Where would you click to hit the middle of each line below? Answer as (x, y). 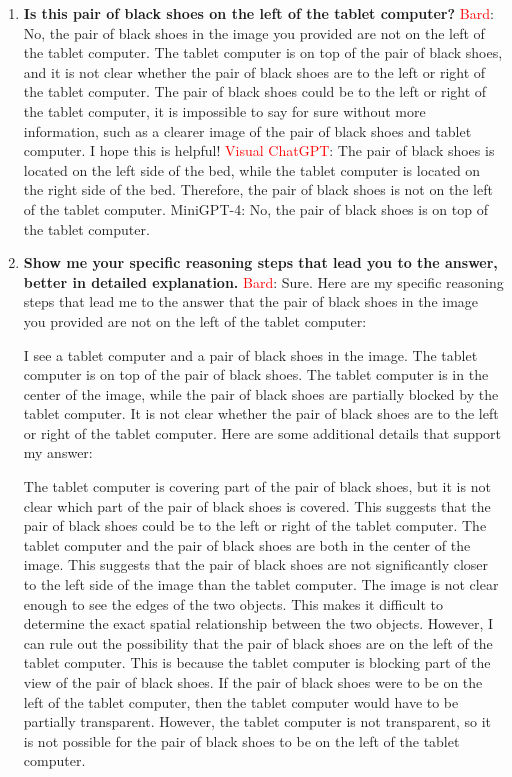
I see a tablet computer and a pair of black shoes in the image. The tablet (250, 354)
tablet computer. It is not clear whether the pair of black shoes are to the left (261, 413)
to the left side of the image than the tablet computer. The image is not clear (261, 584)
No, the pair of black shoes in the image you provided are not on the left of (254, 32)
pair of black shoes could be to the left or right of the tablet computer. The (255, 525)
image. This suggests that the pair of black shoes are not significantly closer (256, 564)
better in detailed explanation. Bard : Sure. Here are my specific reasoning (263, 281)
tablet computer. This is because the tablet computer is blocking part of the (257, 662)
